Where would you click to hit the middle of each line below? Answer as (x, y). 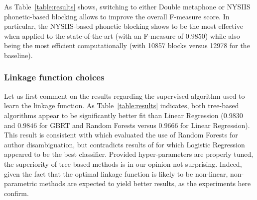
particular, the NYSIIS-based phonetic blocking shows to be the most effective (124, 26)
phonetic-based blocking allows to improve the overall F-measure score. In (117, 16)
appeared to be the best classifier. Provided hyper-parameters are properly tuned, (129, 154)
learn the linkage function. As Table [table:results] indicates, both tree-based (122, 105)
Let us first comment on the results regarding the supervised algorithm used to (125, 96)
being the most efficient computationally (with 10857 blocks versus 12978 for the (127, 45)
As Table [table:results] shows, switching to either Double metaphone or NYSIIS (127, 6)
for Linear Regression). (215, 125)
